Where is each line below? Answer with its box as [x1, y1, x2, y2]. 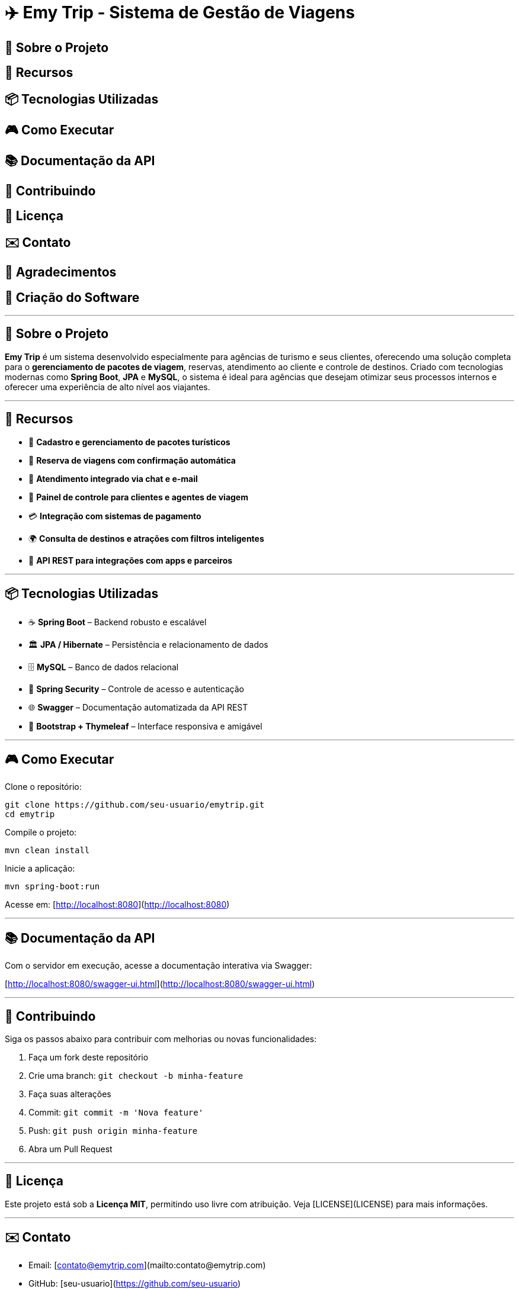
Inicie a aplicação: [5, 863, 75, 874]
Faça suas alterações [28, 1089, 111, 1100]
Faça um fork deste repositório [28, 1052, 149, 1063]
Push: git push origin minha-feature [28, 1126, 198, 1136]
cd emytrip [5, 809, 55, 819]
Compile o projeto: [5, 827, 77, 838]
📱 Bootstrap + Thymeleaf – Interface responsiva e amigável [28, 721, 262, 731]
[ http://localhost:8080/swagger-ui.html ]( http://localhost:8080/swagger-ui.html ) [5, 979, 315, 989]
